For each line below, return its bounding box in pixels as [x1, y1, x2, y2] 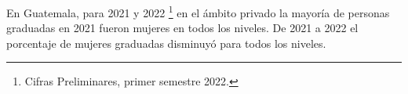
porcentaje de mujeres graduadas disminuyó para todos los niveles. [6, 34, 326, 51]
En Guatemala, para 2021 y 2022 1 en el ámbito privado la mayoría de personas [6, 2, 390, 20]
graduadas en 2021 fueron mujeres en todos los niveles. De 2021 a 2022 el [6, 20, 359, 36]
